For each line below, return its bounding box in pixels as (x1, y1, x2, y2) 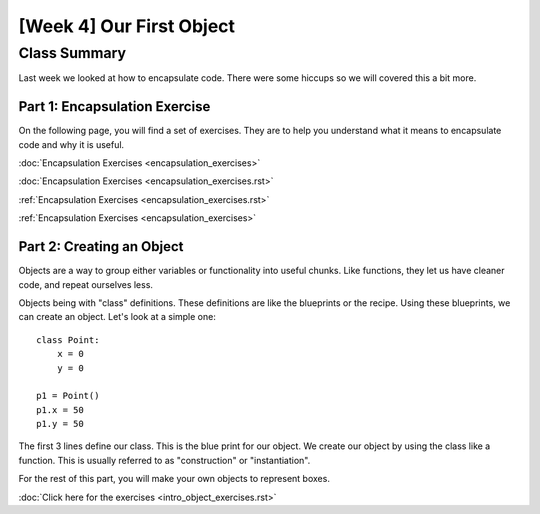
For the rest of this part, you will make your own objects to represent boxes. (18, 473, 330, 485)
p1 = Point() (36, 390, 100, 402)
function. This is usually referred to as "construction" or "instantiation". (18, 454, 311, 466)
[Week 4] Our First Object (18, 15, 235, 37)
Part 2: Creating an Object (18, 238, 184, 255)
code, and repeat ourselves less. (18, 278, 154, 290)
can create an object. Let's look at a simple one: (18, 311, 217, 323)
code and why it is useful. (18, 138, 125, 150)
